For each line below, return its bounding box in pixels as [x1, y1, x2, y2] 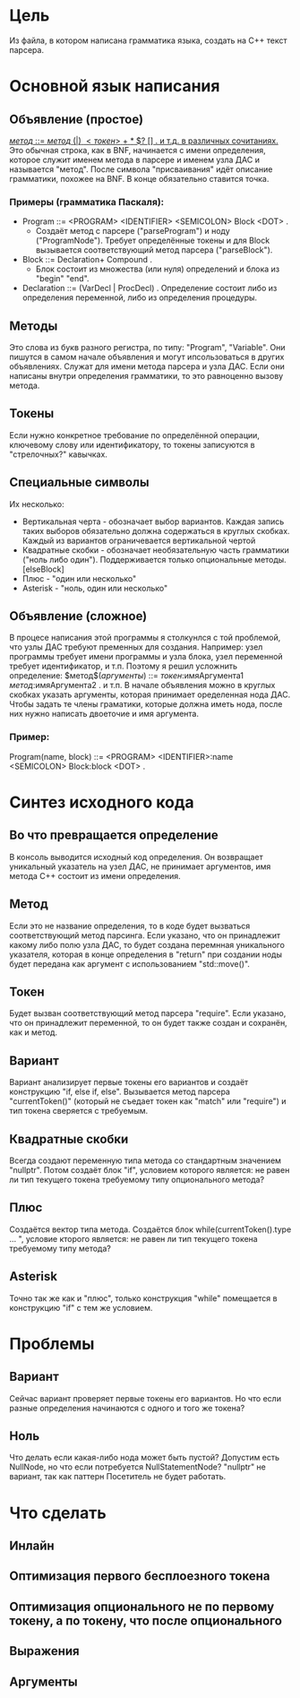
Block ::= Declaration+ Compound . [21, 254, 153, 265]
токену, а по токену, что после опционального [9, 1613, 282, 1628]
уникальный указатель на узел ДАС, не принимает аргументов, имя [9, 861, 271, 872]
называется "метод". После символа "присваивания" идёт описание [9, 163, 273, 175]
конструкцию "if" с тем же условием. [9, 1302, 153, 1313]
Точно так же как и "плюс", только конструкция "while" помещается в [9, 1292, 278, 1304]
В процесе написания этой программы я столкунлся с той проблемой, [9, 633, 281, 643]
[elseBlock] [21, 564, 64, 574]
